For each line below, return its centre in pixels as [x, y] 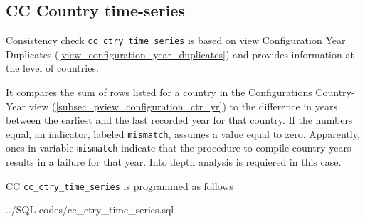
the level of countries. [52, 68]
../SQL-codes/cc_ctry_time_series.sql [90, 210]
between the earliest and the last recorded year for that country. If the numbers [179, 120]
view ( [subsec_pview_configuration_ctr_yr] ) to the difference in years [183, 106]
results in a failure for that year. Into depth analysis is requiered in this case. [174, 162]
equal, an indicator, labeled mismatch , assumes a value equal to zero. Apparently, [183, 133]
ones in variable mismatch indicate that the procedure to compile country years [179, 148]
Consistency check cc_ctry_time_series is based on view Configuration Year [176, 40]
